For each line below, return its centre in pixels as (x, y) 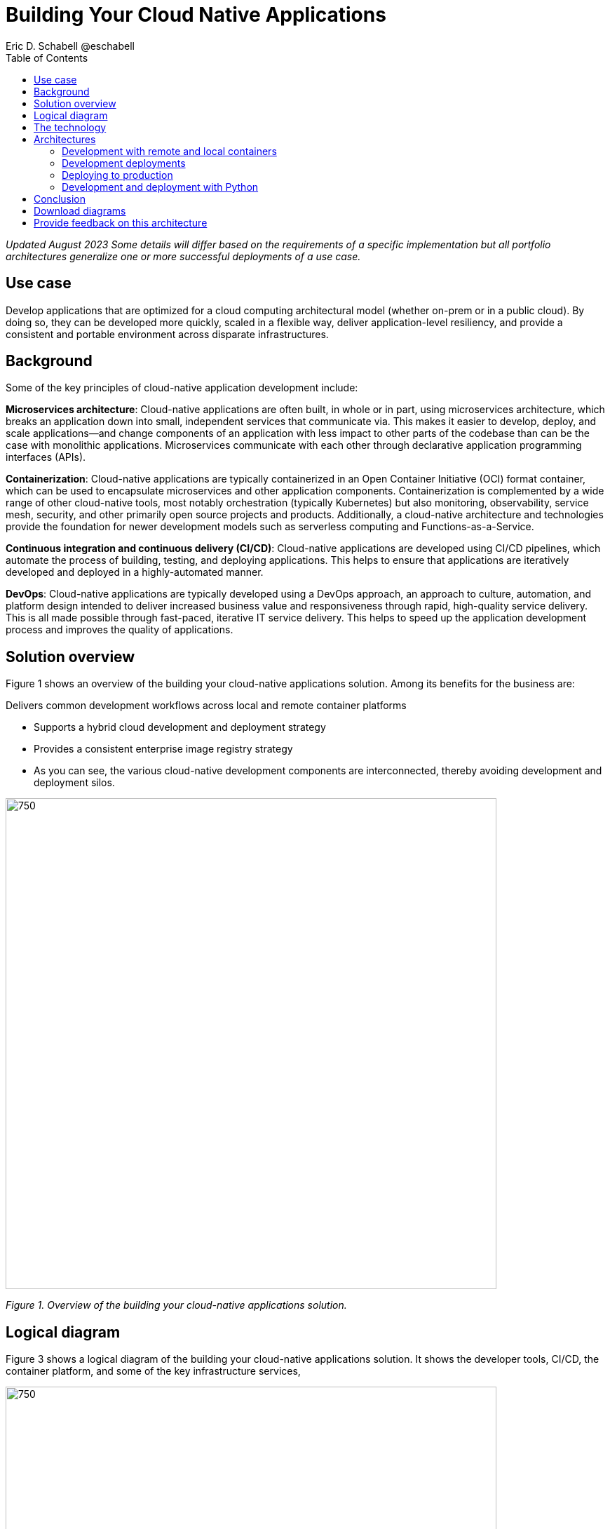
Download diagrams (80, 210)
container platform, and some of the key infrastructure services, (153, 1371)
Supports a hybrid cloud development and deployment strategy (180, 727)
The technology (70, 127)
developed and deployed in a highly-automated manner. (135, 572)
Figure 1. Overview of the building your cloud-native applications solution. (176, 1305)
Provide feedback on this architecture (121, 222)
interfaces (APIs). (46, 457)
